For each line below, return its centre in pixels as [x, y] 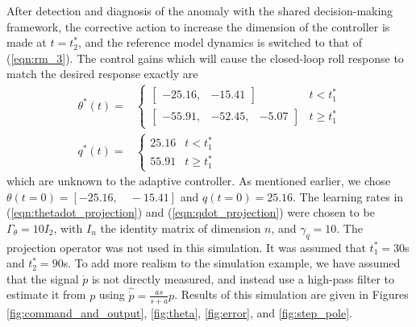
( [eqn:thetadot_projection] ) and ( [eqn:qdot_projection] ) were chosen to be [191, 212]
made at [27, 42]
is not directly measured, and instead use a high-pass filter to [243, 278]
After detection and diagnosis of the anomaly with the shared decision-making [200, 10]
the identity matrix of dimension [181, 228]
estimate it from [46, 294]
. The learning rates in [348, 196]
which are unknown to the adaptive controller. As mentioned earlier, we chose [199, 181]
